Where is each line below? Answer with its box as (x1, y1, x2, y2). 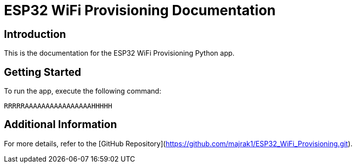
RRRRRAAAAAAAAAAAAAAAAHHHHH (4, 102, 113, 110)
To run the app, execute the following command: (4, 87, 161, 96)
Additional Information (4, 118, 117, 131)
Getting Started (4, 66, 81, 78)
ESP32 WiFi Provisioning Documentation (4, 2, 276, 19)
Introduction (4, 28, 66, 40)
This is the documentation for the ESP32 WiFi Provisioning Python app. (4, 49, 235, 58)
